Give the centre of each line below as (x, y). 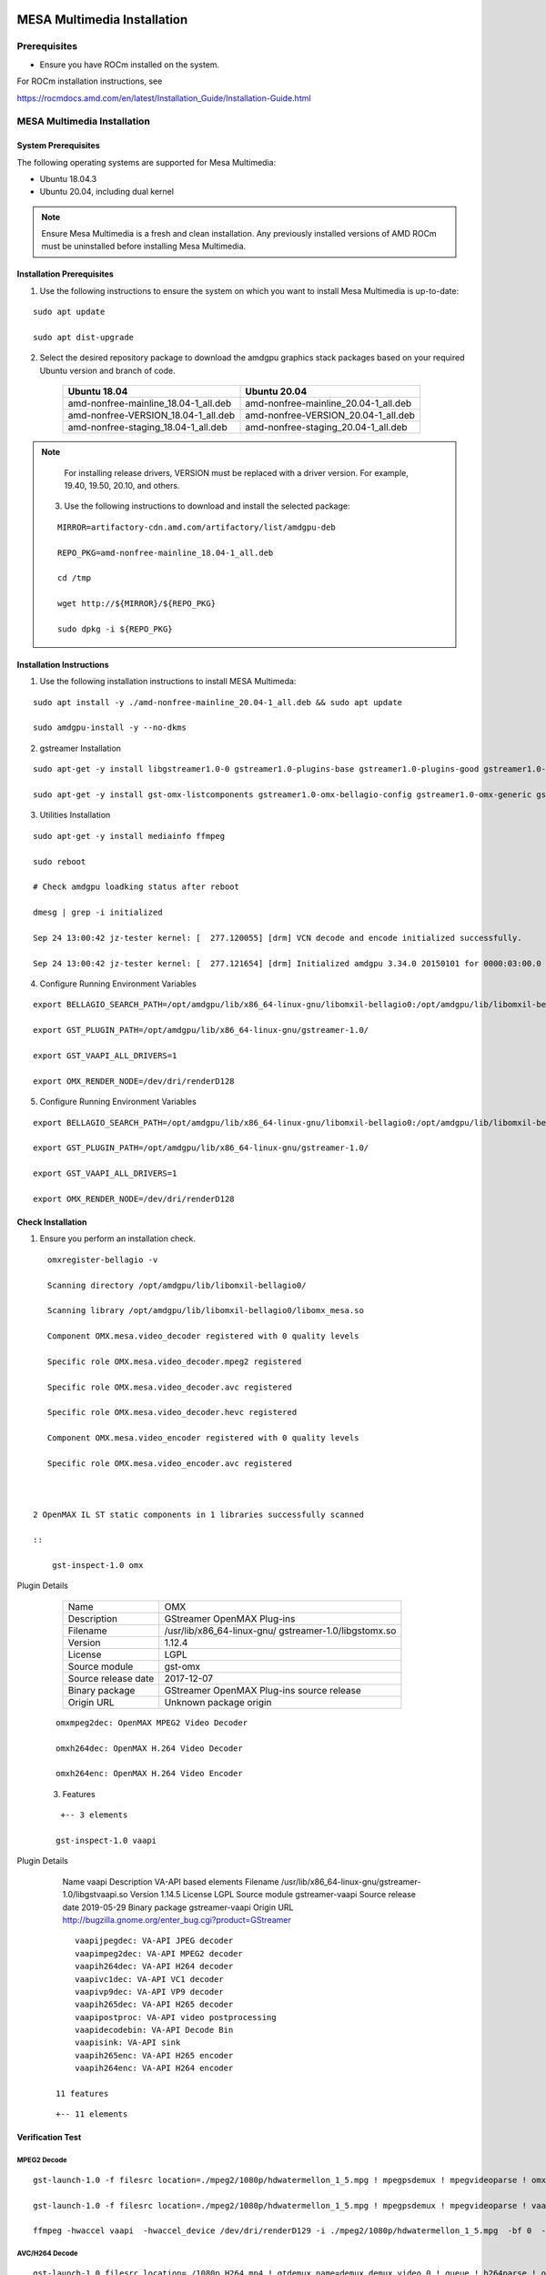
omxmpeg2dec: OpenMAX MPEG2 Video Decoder (152, 1723)
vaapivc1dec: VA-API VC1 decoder (149, 1979)
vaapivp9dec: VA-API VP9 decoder (149, 1992)
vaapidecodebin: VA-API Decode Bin (154, 2030)
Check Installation (52, 1222)
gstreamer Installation (81, 748)
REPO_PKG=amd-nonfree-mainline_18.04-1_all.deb (166, 552)
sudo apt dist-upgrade (84, 338)
